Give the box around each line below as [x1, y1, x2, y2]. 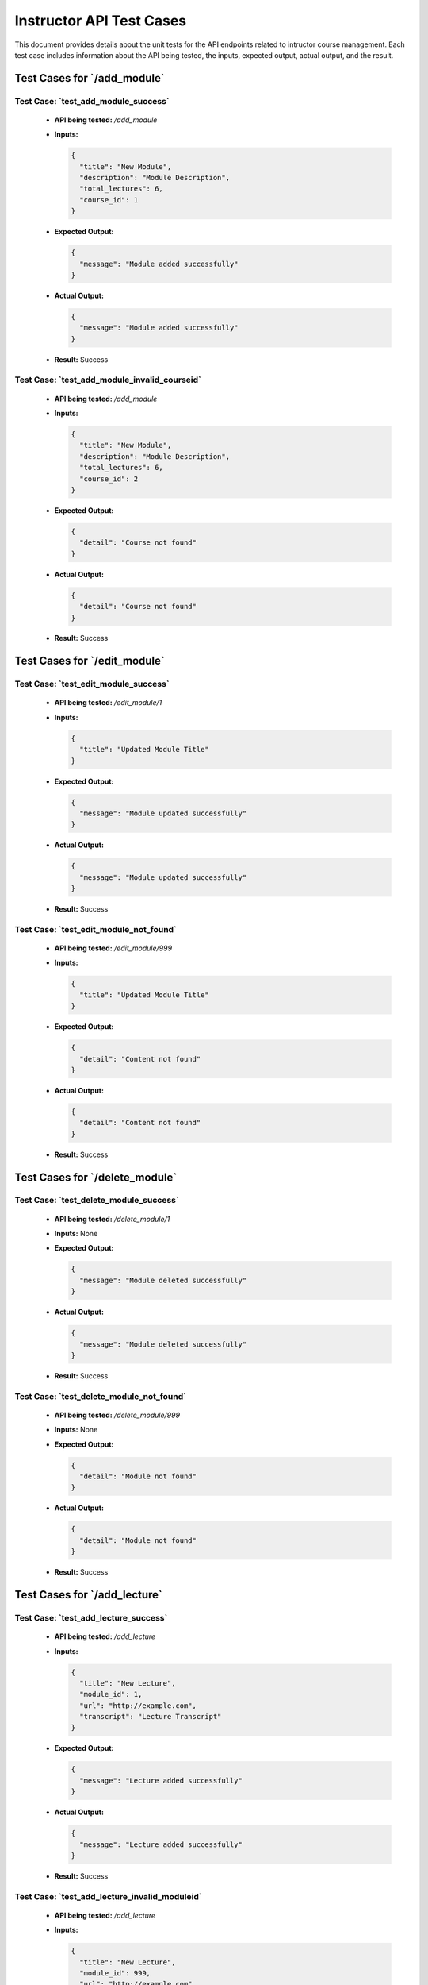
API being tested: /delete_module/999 [54, 1410, 181, 1420]
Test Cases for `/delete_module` [14, 1170, 178, 1184]
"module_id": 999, [79, 1969, 151, 1978]
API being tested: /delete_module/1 [54, 1214, 170, 1224]
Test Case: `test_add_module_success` [14, 95, 170, 106]
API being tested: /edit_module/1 [54, 698, 162, 707]
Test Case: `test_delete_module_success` [14, 1195, 179, 1206]
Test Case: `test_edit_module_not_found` [14, 923, 178, 935]
